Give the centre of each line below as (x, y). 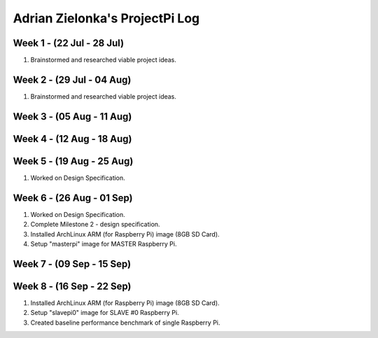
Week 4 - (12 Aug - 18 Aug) (72, 139)
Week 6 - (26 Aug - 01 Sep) (73, 198)
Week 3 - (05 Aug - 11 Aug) (72, 117)
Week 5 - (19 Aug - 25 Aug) (73, 161)
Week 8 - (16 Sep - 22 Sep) (72, 286)
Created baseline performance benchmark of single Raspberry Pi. (125, 323)
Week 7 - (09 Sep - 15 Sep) (72, 263)
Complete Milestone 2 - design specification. (95, 225)
